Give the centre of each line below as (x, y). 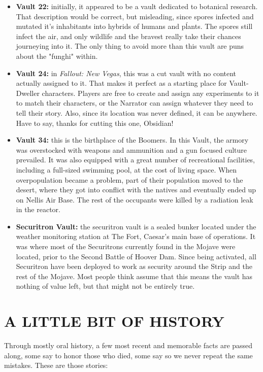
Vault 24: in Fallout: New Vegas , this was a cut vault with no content (126, 73)
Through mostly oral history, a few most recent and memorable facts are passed (128, 345)
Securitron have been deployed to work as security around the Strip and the (134, 266)
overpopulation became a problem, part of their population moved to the (129, 179)
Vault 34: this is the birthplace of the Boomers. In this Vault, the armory (132, 140)
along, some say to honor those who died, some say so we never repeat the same (128, 355)
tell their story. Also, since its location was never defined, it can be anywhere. (137, 112)
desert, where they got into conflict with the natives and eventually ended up (136, 190)
